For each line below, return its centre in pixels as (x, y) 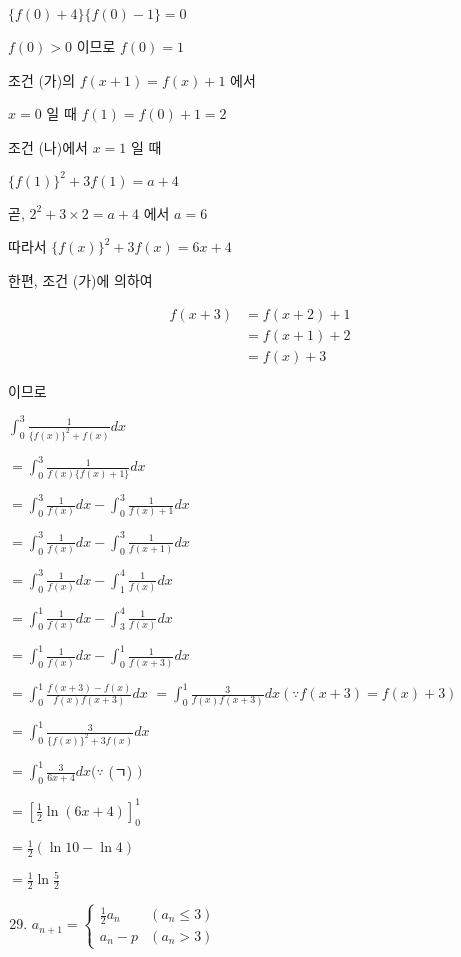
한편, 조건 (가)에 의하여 (80, 280)
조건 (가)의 (42, 79)
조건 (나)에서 (48, 146)
